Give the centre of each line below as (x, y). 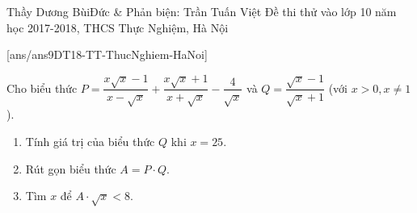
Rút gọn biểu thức (71, 168)
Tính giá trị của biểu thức (90, 141)
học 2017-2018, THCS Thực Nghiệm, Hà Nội (118, 27)
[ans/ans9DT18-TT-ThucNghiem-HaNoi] (107, 54)
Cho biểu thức (42, 88)
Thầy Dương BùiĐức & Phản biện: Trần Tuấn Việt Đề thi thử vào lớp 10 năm (202, 11)
